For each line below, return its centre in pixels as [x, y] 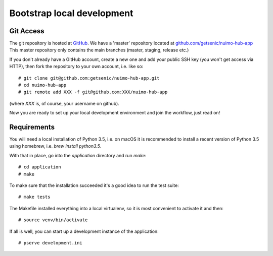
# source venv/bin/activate [53, 220]
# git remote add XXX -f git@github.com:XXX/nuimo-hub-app [93, 92]
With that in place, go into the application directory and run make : [78, 155]
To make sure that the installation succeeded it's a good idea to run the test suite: [94, 185]
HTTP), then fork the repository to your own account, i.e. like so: [76, 67]
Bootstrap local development [71, 13]
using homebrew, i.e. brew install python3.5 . [55, 146]
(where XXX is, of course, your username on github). [64, 103]
